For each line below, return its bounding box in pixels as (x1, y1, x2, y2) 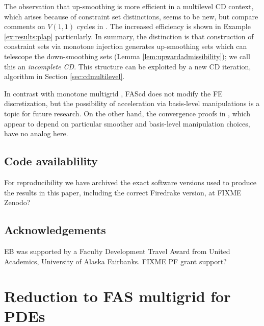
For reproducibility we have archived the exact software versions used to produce (4, 177, 257, 187)
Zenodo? (4, 197, 31, 208)
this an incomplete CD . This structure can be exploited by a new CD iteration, (4, 61, 251, 71)
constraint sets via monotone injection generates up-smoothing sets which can (4, 41, 247, 52)
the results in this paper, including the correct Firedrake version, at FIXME (4, 187, 242, 197)
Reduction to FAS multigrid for (4, 286, 231, 307)
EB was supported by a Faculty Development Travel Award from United (4, 245, 230, 256)
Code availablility (4, 153, 98, 169)
